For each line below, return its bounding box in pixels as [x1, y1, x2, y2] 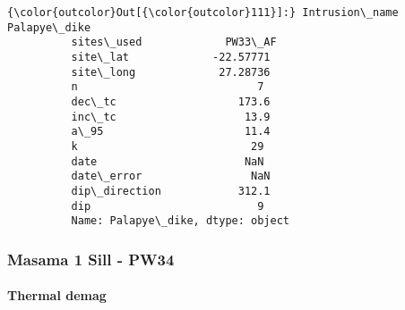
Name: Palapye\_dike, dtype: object [71, 214, 289, 228]
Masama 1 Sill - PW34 [7, 247, 175, 270]
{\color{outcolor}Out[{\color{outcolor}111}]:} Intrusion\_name [7, 6, 399, 19]
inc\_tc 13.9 [71, 110, 271, 123]
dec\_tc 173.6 [71, 95, 271, 108]
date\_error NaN [71, 170, 271, 183]
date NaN [71, 155, 264, 168]
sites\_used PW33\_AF [71, 36, 277, 49]
